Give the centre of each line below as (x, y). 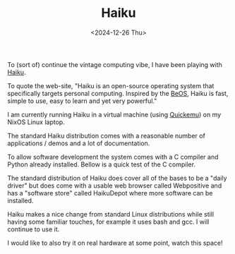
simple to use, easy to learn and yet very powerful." (82, 101)
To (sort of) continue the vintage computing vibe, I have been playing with (115, 64)
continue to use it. (34, 229)
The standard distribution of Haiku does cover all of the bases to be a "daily (117, 178)
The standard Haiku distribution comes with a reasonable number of (107, 135)
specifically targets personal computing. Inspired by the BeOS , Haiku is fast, (118, 93)
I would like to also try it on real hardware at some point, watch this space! (115, 243)
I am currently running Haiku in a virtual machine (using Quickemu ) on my (114, 114)
